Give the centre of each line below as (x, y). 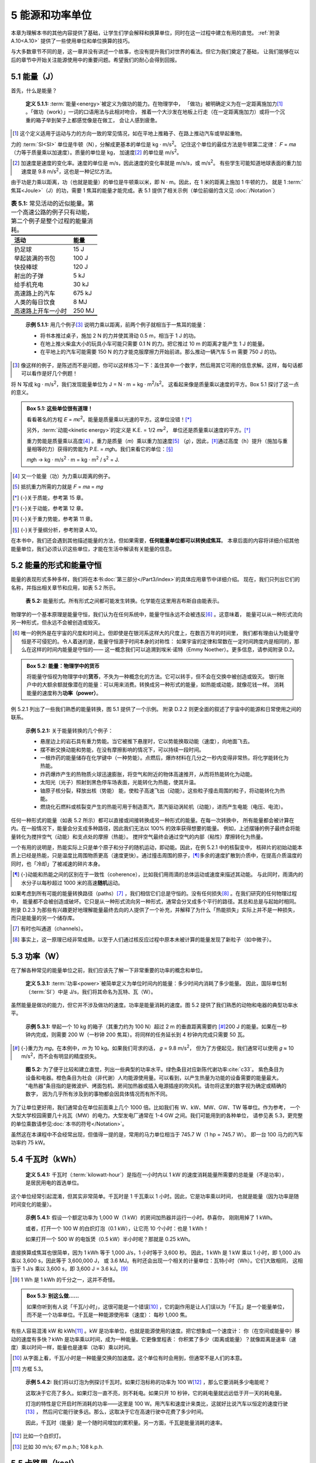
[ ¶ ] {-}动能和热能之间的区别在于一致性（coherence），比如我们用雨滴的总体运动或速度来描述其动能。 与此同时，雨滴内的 (158, 874)
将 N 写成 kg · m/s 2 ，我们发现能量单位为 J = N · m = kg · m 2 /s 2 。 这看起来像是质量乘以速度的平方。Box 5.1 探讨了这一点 (155, 383)
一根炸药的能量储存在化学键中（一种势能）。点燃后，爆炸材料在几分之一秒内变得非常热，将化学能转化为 (164, 758)
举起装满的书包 (35, 259)
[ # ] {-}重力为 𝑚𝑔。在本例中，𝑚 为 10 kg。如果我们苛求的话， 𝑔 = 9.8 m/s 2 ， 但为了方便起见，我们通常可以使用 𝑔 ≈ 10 (153, 1048)
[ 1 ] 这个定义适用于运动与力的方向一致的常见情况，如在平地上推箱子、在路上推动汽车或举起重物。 (129, 133)
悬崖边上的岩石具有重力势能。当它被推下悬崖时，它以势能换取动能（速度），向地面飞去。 (146, 741)
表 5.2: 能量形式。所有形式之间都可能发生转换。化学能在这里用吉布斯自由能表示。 (124, 601)
